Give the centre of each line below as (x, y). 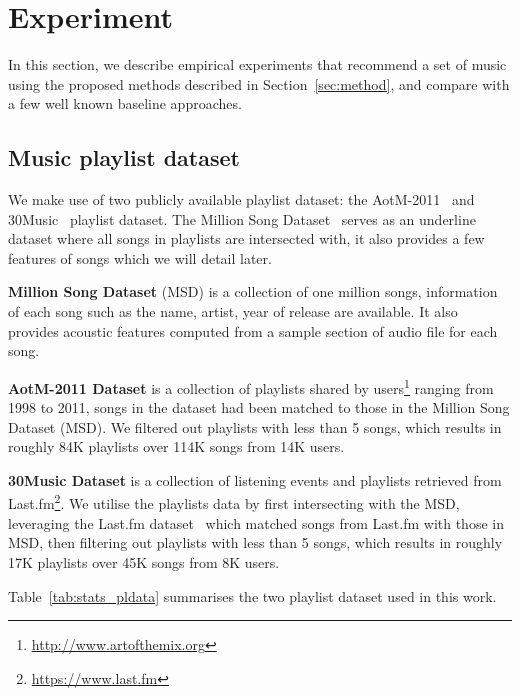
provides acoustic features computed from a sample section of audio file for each (253, 330)
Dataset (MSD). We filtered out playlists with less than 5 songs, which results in (255, 426)
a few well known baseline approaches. (125, 103)
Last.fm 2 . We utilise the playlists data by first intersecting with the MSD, (234, 502)
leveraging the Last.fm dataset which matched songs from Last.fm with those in (256, 522)
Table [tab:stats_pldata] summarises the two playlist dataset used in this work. (252, 595)
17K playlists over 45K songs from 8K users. (144, 561)
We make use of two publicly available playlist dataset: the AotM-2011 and (241, 199)
